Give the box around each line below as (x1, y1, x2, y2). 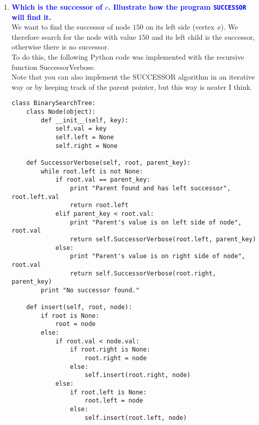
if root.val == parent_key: (55, 176, 150, 184)
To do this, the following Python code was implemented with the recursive (11, 52, 244, 62)
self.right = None (55, 142, 118, 149)
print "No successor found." (41, 286, 140, 294)
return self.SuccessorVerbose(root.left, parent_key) (70, 235, 256, 243)
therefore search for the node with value (11, 31, 136, 42)
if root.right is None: (70, 346, 150, 354)
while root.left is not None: (41, 167, 143, 175)
